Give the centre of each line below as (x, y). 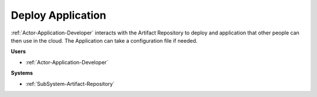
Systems (22, 73)
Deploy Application (59, 15)
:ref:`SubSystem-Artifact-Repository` (70, 84)
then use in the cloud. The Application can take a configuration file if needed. (104, 40)
